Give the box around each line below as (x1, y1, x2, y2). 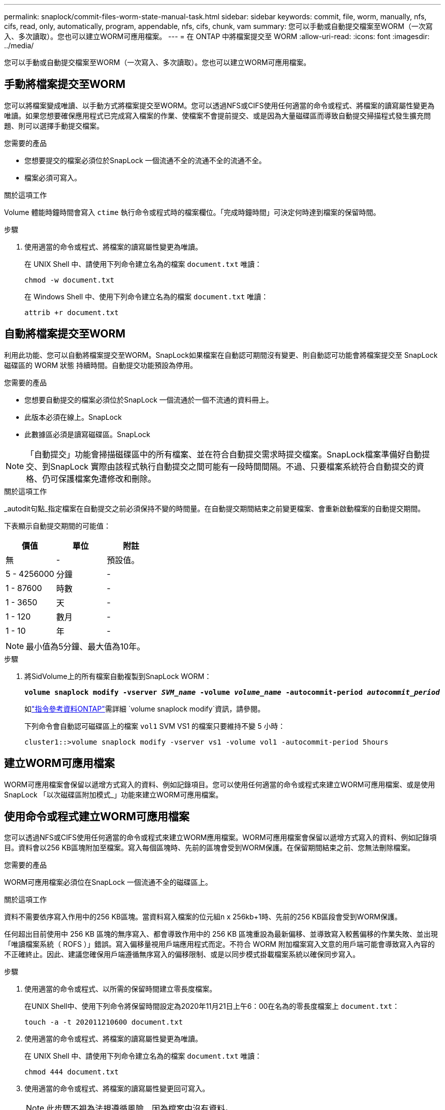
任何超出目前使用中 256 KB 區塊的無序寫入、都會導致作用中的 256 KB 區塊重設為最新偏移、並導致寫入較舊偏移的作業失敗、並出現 (4, 930, 438, 939)
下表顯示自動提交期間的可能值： (4, 521, 111, 530)
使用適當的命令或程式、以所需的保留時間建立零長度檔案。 (24, 984, 216, 994)
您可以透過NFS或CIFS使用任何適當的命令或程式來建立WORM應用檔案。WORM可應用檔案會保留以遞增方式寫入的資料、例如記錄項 (4, 833, 437, 842)
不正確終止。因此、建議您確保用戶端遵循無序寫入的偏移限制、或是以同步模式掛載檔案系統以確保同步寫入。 (4, 950, 360, 959)
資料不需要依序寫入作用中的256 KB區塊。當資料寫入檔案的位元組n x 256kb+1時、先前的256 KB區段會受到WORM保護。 (4, 912, 402, 921)
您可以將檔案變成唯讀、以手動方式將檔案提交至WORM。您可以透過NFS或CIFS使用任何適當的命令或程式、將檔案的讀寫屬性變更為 (4, 101, 435, 110)
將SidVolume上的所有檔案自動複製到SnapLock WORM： (24, 671, 212, 681)
